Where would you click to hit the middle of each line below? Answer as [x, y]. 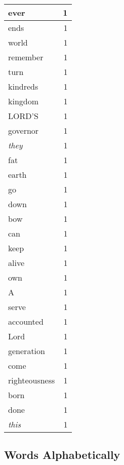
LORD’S [23, 116]
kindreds [23, 86]
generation [27, 351]
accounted [26, 321]
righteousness [32, 380]
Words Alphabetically [62, 455]
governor [24, 130]
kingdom [24, 101]
